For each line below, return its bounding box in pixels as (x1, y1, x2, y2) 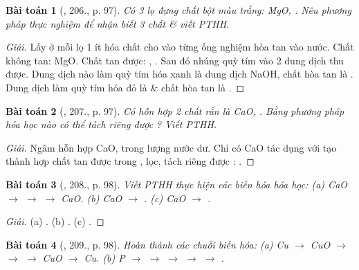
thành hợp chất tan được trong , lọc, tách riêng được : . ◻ (6, 154, 255, 168)
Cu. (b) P (84, 251, 125, 265)
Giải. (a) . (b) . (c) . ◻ (6, 214, 104, 228)
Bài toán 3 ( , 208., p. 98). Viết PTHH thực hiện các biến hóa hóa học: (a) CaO (6, 177, 348, 191)
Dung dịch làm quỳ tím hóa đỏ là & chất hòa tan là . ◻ (6, 80, 245, 94)
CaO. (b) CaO (61, 190, 122, 205)
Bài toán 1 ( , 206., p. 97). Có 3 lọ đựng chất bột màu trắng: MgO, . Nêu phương (6, 3, 351, 17)
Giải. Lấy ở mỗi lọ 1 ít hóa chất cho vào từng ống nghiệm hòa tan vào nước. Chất (6, 39, 354, 54)
